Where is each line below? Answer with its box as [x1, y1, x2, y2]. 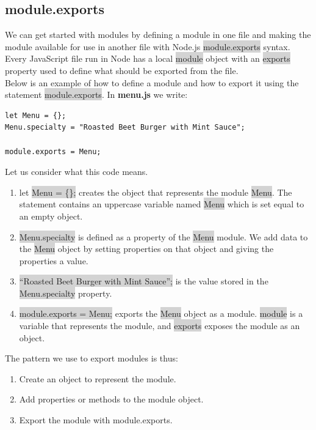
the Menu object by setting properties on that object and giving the [19, 242, 274, 255]
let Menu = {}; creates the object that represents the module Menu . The [19, 185, 292, 198]
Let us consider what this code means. [5, 165, 148, 178]
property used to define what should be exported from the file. [5, 64, 239, 76]
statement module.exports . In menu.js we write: [5, 88, 188, 101]
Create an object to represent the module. [19, 372, 176, 385]
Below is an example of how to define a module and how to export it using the [5, 76, 299, 89]
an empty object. [19, 209, 83, 222]
